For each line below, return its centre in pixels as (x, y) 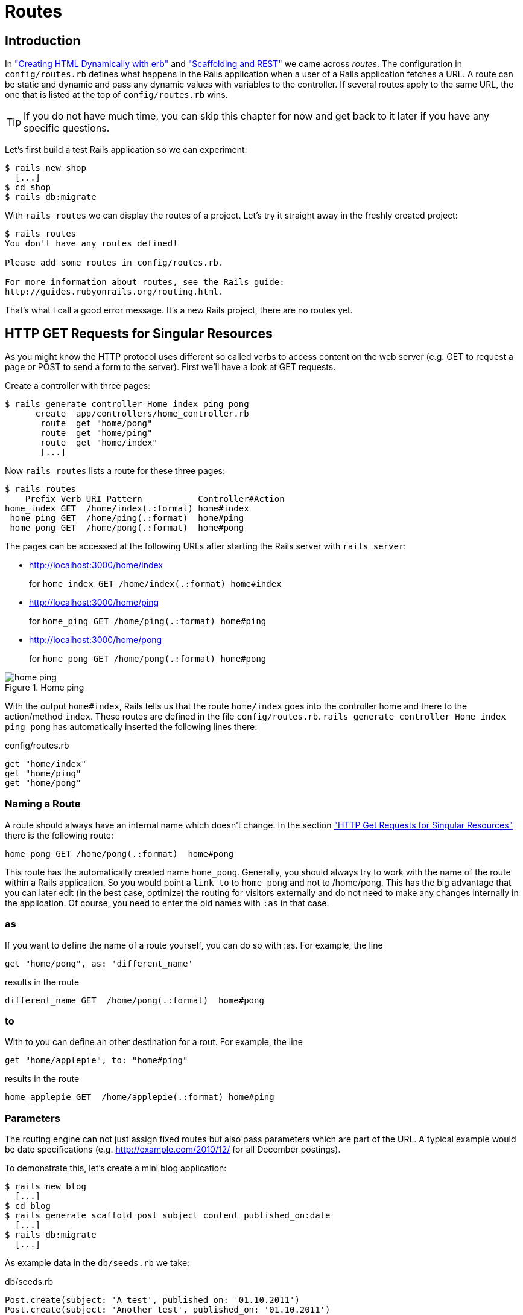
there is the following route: (59, 835)
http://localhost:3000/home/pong (96, 640)
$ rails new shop (46, 168)
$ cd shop (28, 187)
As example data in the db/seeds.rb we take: (97, 1263)
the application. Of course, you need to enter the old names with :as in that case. (167, 903)
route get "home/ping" (97, 433)
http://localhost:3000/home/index (96, 565)
